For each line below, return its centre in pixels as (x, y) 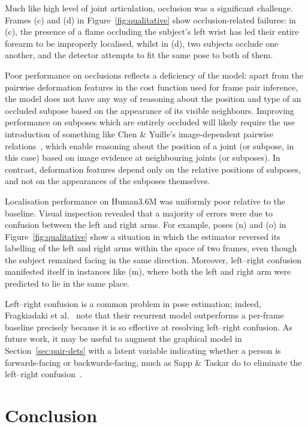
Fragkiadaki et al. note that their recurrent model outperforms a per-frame (144, 315)
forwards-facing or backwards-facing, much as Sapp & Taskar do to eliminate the (153, 362)
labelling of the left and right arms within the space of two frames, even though (151, 248)
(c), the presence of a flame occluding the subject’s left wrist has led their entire (152, 31)
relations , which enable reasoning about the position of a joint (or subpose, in (150, 145)
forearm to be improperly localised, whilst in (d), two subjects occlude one (142, 43)
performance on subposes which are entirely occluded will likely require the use (150, 122)
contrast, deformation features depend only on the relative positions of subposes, (153, 169)
